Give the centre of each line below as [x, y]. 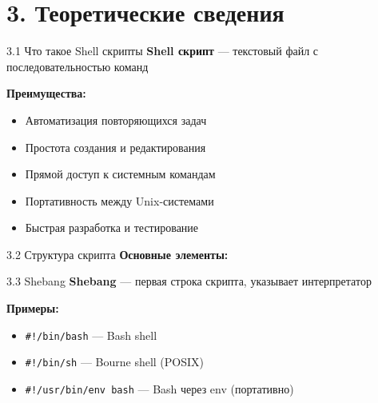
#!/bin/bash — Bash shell [91, 335]
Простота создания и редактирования [115, 147]
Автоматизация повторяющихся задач [116, 120]
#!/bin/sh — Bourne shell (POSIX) [115, 362]
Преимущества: [46, 93]
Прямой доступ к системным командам [120, 174]
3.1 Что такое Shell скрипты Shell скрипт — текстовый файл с [163, 51]
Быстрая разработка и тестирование [112, 227]
